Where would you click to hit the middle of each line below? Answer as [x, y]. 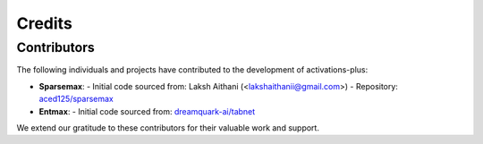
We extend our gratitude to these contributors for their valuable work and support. [168, 127]
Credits [45, 23]
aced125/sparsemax [76, 99]
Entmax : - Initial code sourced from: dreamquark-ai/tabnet [147, 111]
